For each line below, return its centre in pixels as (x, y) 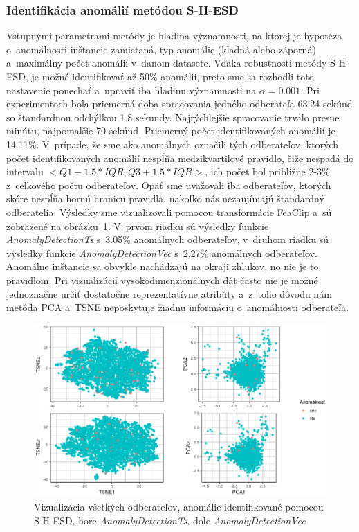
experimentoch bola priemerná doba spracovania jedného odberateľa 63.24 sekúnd (179, 104)
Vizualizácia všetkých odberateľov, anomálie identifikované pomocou (179, 507)
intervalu (25, 171)
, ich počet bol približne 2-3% (267, 171)
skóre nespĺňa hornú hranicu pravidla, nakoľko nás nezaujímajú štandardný (165, 198)
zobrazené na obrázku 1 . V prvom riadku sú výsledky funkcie (138, 225)
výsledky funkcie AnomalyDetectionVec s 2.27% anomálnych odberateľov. (162, 252)
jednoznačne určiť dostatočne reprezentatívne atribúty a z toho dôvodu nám (169, 293)
